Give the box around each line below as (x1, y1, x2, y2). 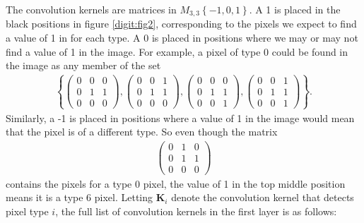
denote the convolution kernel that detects (171, 190, 354, 205)
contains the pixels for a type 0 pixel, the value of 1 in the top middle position (6, 176, 346, 191)
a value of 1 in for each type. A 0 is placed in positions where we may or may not (6, 30, 358, 45)
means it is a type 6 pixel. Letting (6, 190, 153, 205)
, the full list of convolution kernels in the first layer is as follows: (55, 204, 337, 219)
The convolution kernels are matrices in (6, 2, 177, 16)
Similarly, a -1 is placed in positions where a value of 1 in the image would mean (6, 110, 355, 125)
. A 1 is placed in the (249, 2, 341, 16)
